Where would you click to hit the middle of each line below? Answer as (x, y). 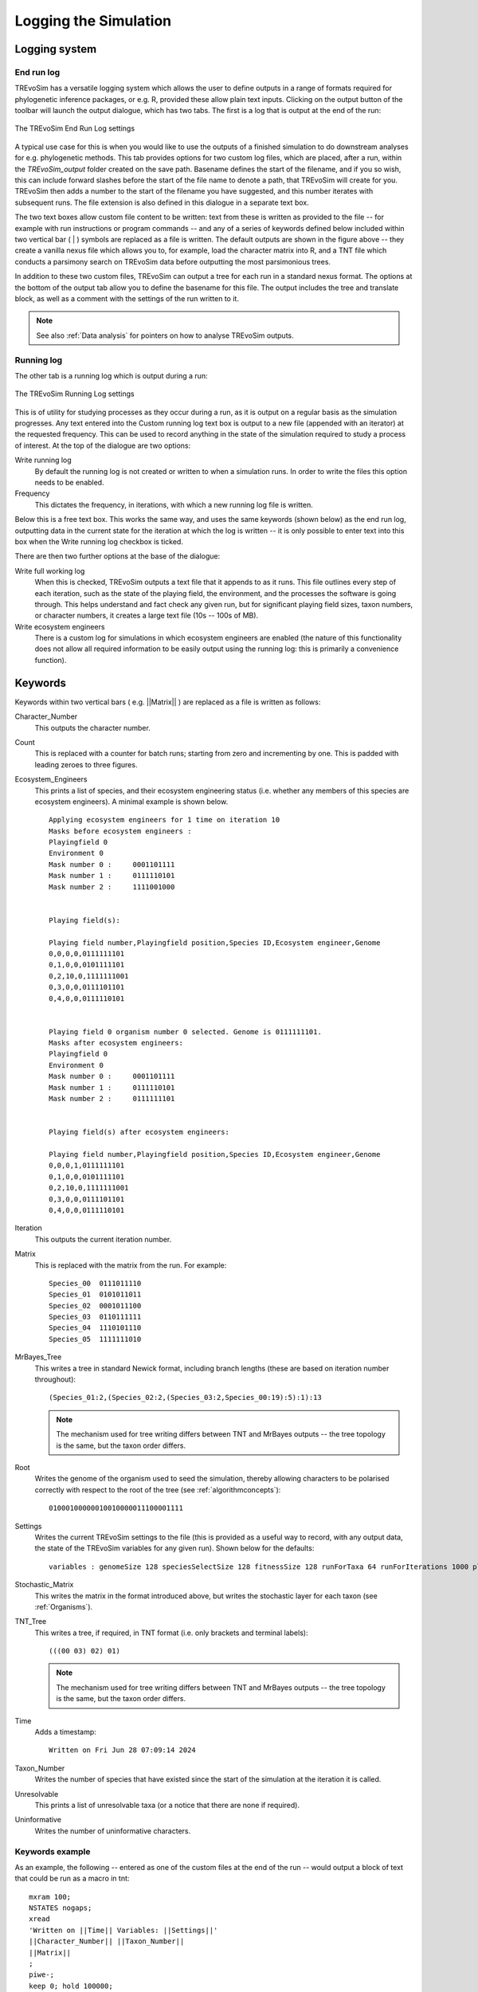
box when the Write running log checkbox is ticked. (99, 541)
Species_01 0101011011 (95, 1294)
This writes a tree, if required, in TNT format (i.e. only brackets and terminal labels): (171, 1633)
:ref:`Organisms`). (64, 1606)
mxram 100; (50, 1897)
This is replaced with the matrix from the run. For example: (131, 1265)
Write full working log (50, 571)
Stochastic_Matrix (44, 1585)
